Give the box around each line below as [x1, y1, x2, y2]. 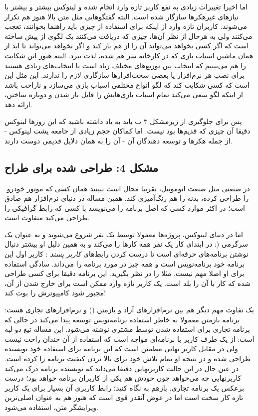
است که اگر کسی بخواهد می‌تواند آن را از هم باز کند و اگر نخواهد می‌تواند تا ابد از [4, 40, 249, 51]
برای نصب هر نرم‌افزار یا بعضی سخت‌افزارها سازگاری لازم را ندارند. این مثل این [4, 70, 245, 80]
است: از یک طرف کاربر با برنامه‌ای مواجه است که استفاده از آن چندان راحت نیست [4, 333, 255, 344]
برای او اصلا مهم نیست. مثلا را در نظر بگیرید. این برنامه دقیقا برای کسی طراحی [4, 268, 245, 278]
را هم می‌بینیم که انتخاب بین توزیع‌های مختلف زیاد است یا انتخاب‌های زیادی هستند [4, 60, 246, 70]
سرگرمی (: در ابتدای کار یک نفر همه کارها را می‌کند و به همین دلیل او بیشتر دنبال [4, 239, 248, 249]
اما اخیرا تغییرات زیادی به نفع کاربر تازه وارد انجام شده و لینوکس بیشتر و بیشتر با [4, 1, 248, 11]
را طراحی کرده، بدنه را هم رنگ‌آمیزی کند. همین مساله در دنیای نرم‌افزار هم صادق [4, 193, 249, 203]
